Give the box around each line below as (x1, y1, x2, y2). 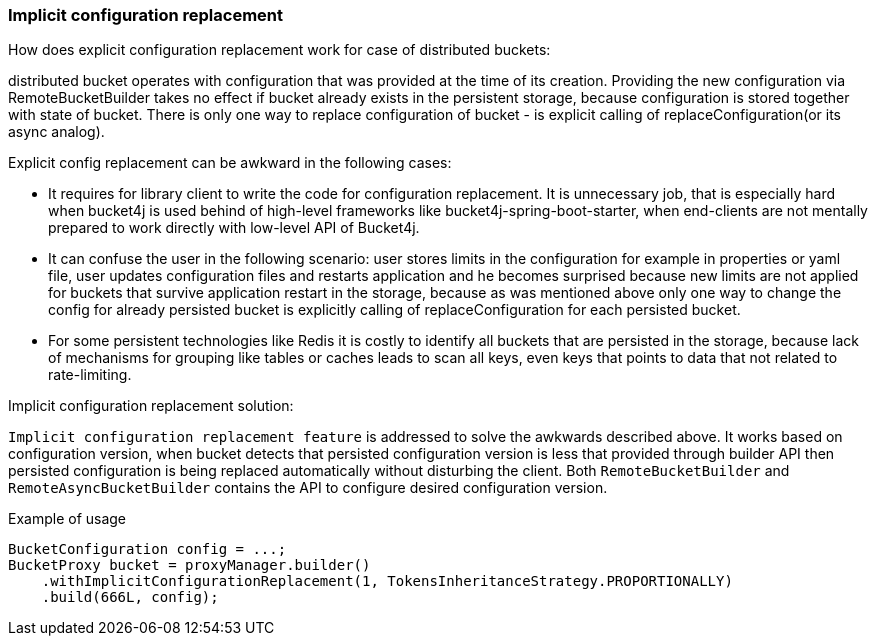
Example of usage (8, 510, 127, 528)
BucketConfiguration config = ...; (8, 541, 287, 558)
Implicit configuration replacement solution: (8, 397, 294, 415)
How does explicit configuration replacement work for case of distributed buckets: (8, 41, 551, 59)
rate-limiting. (48, 366, 132, 384)
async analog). (8, 123, 105, 141)
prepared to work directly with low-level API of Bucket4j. (48, 219, 420, 237)
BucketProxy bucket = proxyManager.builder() (8, 557, 371, 574)
